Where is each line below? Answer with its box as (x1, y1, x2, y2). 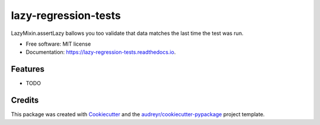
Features (11, 64, 44, 74)
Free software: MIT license (25, 40, 91, 47)
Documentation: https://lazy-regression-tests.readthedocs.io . (25, 49, 176, 56)
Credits (11, 95, 39, 105)
